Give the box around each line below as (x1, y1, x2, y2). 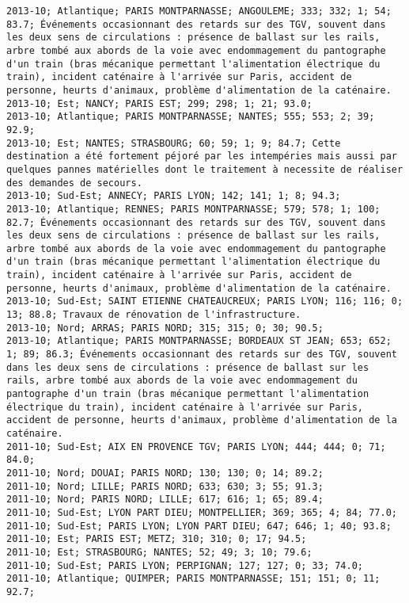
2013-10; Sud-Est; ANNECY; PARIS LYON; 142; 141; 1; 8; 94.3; (6, 190, 341, 202)
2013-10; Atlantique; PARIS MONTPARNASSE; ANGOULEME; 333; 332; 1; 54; (6, 6, 392, 17)
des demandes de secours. (6, 177, 142, 189)
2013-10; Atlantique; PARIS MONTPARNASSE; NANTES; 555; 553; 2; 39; (6, 111, 375, 123)
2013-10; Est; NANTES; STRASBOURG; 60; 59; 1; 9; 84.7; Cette (6, 137, 341, 149)
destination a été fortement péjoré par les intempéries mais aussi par (6, 151, 397, 162)
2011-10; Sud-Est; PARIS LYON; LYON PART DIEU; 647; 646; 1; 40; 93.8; (6, 520, 392, 532)
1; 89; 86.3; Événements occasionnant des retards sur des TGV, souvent (6, 349, 397, 361)
